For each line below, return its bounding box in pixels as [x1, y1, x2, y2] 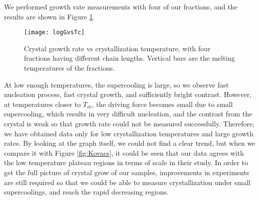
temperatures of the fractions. [24, 63, 115, 73]
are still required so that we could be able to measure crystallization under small [4, 177, 251, 187]
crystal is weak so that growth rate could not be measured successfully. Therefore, [4, 118, 255, 128]
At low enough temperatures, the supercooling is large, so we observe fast [4, 79, 229, 90]
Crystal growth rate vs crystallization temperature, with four [24, 43, 211, 53]
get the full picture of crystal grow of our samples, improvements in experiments [4, 167, 250, 177]
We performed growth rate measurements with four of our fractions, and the [4, 1, 238, 11]
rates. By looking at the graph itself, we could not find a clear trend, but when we [4, 138, 256, 148]
